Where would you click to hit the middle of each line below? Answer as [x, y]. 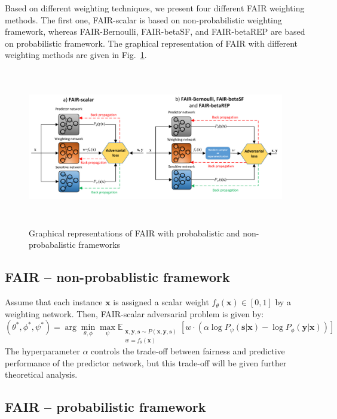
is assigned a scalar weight [161, 302]
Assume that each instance [54, 302]
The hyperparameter [42, 350]
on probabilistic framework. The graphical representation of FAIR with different [151, 43]
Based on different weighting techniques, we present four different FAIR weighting [155, 8]
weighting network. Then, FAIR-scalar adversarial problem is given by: [134, 313]
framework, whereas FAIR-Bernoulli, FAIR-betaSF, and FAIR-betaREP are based [155, 31]
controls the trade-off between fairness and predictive [188, 350]
